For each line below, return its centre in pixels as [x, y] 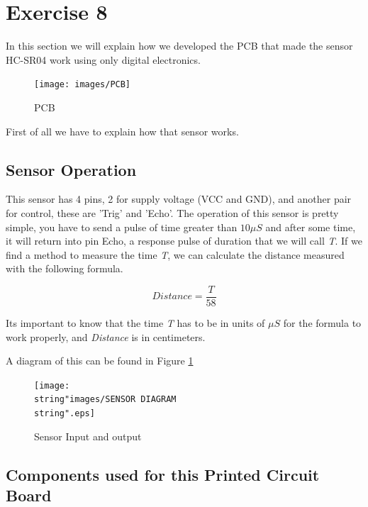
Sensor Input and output [88, 436]
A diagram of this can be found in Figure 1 [100, 361]
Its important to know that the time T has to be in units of [135, 322]
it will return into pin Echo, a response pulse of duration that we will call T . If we [184, 241]
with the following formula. [65, 268]
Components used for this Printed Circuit [163, 474]
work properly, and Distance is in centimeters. [106, 336]
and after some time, [311, 227]
